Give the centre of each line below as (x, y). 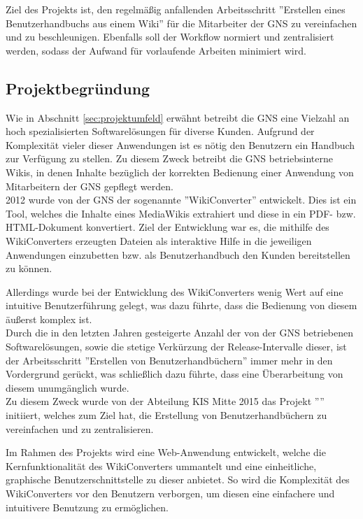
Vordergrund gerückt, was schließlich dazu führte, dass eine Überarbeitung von (175, 374)
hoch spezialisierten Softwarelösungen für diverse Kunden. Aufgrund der (160, 131)
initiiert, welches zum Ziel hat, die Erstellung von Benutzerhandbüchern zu (166, 415)
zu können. (29, 268)
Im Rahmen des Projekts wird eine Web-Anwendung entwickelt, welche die (166, 452)
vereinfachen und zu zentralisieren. (80, 428)
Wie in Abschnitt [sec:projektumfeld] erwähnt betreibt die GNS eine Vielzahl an (178, 117)
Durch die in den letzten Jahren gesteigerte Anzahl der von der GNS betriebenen (180, 333)
